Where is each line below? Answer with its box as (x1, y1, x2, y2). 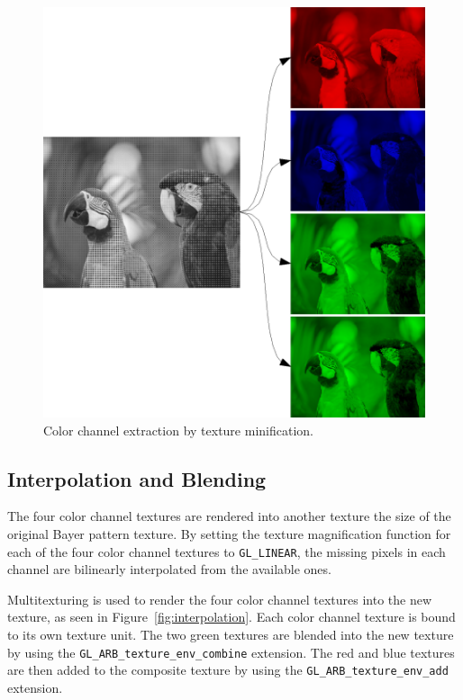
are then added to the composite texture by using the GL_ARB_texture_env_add (7, 660, 449, 679)
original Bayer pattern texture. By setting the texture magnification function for (7, 525, 451, 543)
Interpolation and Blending (7, 464, 267, 492)
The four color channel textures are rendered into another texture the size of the (7, 507, 451, 525)
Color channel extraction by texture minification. (43, 420, 313, 439)
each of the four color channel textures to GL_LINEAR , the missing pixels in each (7, 542, 446, 561)
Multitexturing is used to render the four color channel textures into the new (7, 589, 432, 608)
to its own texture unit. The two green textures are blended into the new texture (7, 625, 454, 644)
